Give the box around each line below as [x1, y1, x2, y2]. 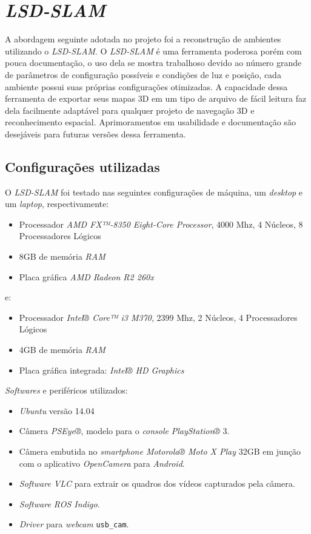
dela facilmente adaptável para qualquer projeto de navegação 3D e [5, 104, 255, 116]
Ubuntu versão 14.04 [19, 404, 95, 417]
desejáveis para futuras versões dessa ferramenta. [5, 127, 186, 140]
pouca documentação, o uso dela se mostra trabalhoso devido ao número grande [5, 56, 302, 69]
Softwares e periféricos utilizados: [5, 384, 128, 397]
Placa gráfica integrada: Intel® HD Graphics [19, 363, 184, 376]
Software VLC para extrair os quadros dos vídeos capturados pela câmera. [19, 477, 295, 490]
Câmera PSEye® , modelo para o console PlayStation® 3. [19, 424, 230, 437]
